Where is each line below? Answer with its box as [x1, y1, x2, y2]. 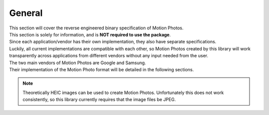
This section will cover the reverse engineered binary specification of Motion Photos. [9, 25, 184, 31]
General [9, 7, 43, 18]
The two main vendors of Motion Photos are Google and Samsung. [9, 60, 146, 66]
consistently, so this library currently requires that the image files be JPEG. [22, 97, 176, 103]
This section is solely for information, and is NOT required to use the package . [9, 31, 171, 37]
